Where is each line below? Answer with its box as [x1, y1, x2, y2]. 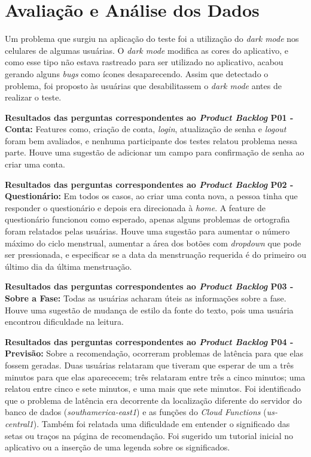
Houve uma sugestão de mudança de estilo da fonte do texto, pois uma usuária [5, 303, 294, 316]
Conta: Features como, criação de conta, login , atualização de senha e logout [5, 123, 286, 135]
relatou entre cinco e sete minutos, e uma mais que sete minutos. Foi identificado [5, 382, 301, 395]
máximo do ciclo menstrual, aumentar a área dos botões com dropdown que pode [5, 236, 301, 249]
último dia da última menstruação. [5, 260, 132, 272]
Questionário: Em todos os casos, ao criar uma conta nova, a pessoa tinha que [5, 190, 298, 202]
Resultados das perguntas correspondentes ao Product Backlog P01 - [5, 111, 294, 123]
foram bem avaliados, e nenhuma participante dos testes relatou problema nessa [5, 134, 298, 147]
